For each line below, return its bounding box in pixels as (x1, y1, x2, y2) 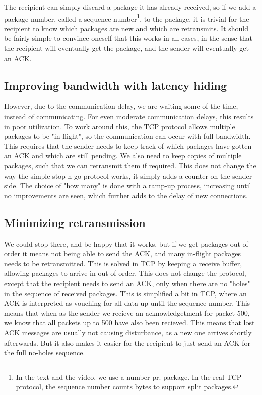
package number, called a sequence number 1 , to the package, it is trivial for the (4, 12, 249, 24)
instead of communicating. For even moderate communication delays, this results (4, 111, 254, 122)
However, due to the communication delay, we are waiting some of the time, (4, 101, 238, 111)
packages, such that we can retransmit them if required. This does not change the (4, 160, 256, 171)
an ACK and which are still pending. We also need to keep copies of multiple (4, 150, 242, 161)
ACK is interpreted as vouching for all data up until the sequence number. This (4, 298, 250, 308)
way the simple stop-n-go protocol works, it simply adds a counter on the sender (4, 170, 252, 181)
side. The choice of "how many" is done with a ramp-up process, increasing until (4, 180, 251, 191)
